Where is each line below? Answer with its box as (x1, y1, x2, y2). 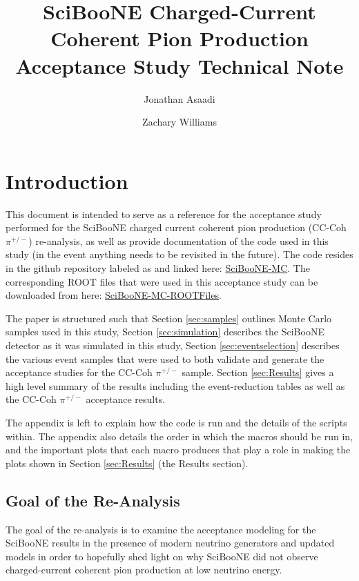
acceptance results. (86, 392, 166, 406)
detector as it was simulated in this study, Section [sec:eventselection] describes (6, 337, 340, 352)
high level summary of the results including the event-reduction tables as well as (6, 378, 345, 393)
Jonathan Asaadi (144, 91, 215, 106)
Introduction (6, 166, 128, 195)
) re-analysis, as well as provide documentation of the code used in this (28, 233, 329, 248)
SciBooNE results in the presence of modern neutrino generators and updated (6, 535, 335, 550)
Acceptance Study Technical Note (15, 51, 344, 79)
